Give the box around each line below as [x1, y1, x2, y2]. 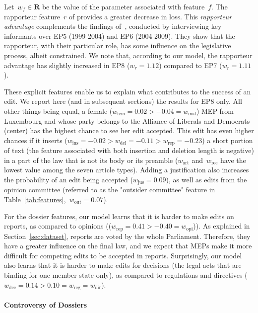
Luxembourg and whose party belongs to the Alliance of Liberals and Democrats [4, 115, 250, 126]
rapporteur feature [4, 11, 60, 21]
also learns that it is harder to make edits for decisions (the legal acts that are [4, 260, 242, 270]
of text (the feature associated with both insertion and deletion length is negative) [4, 145, 255, 156]
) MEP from [196, 105, 234, 116]
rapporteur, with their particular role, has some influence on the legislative [4, 40, 231, 51]
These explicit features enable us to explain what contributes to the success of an [4, 86, 251, 96]
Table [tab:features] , [4, 194, 66, 204]
